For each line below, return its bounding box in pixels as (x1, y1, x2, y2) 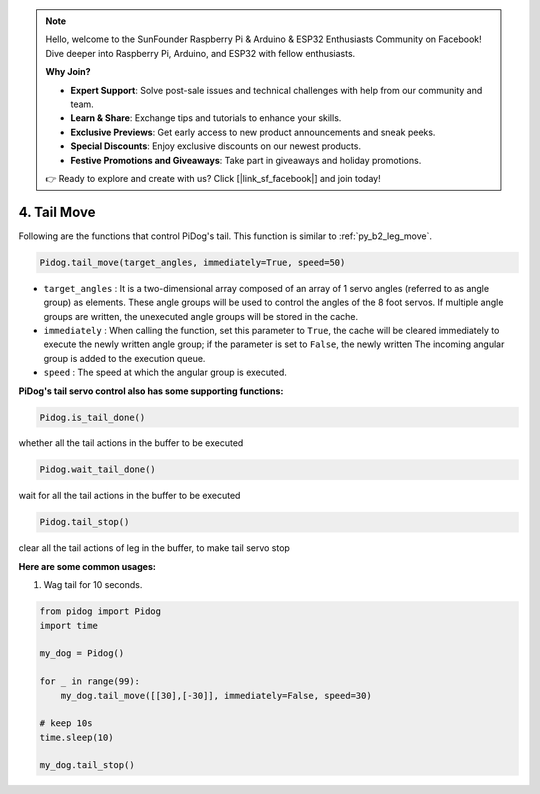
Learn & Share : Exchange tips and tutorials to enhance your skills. (70, 112, 342, 124)
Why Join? (45, 66, 91, 78)
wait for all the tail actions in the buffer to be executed (18, 490, 241, 502)
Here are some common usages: (18, 560, 157, 572)
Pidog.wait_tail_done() (39, 464, 157, 475)
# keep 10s (39, 718, 93, 729)
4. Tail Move (18, 203, 96, 220)
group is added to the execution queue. (43, 352, 206, 364)
